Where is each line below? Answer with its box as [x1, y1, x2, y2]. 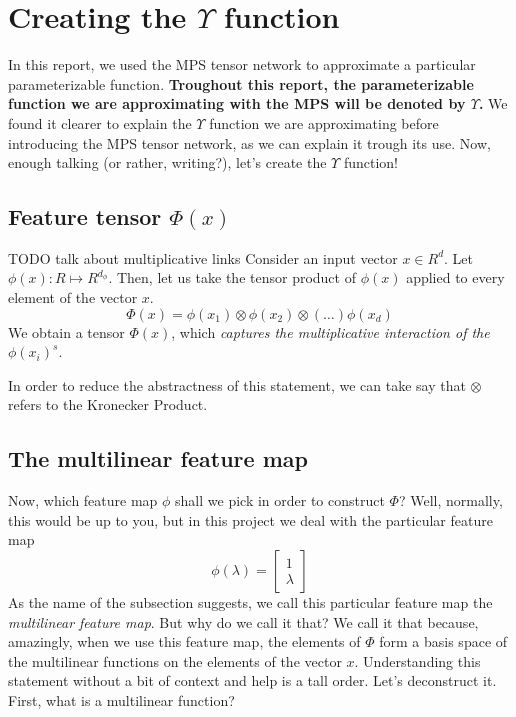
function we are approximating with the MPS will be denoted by [8, 93, 466, 114]
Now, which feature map [8, 490, 158, 511]
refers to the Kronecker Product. [8, 394, 208, 415]
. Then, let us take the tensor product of [108, 267, 356, 288]
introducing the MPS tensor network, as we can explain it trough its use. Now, [8, 132, 491, 153]
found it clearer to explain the [8, 112, 192, 133]
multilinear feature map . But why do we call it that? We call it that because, [8, 611, 479, 632]
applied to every [406, 267, 505, 288]
